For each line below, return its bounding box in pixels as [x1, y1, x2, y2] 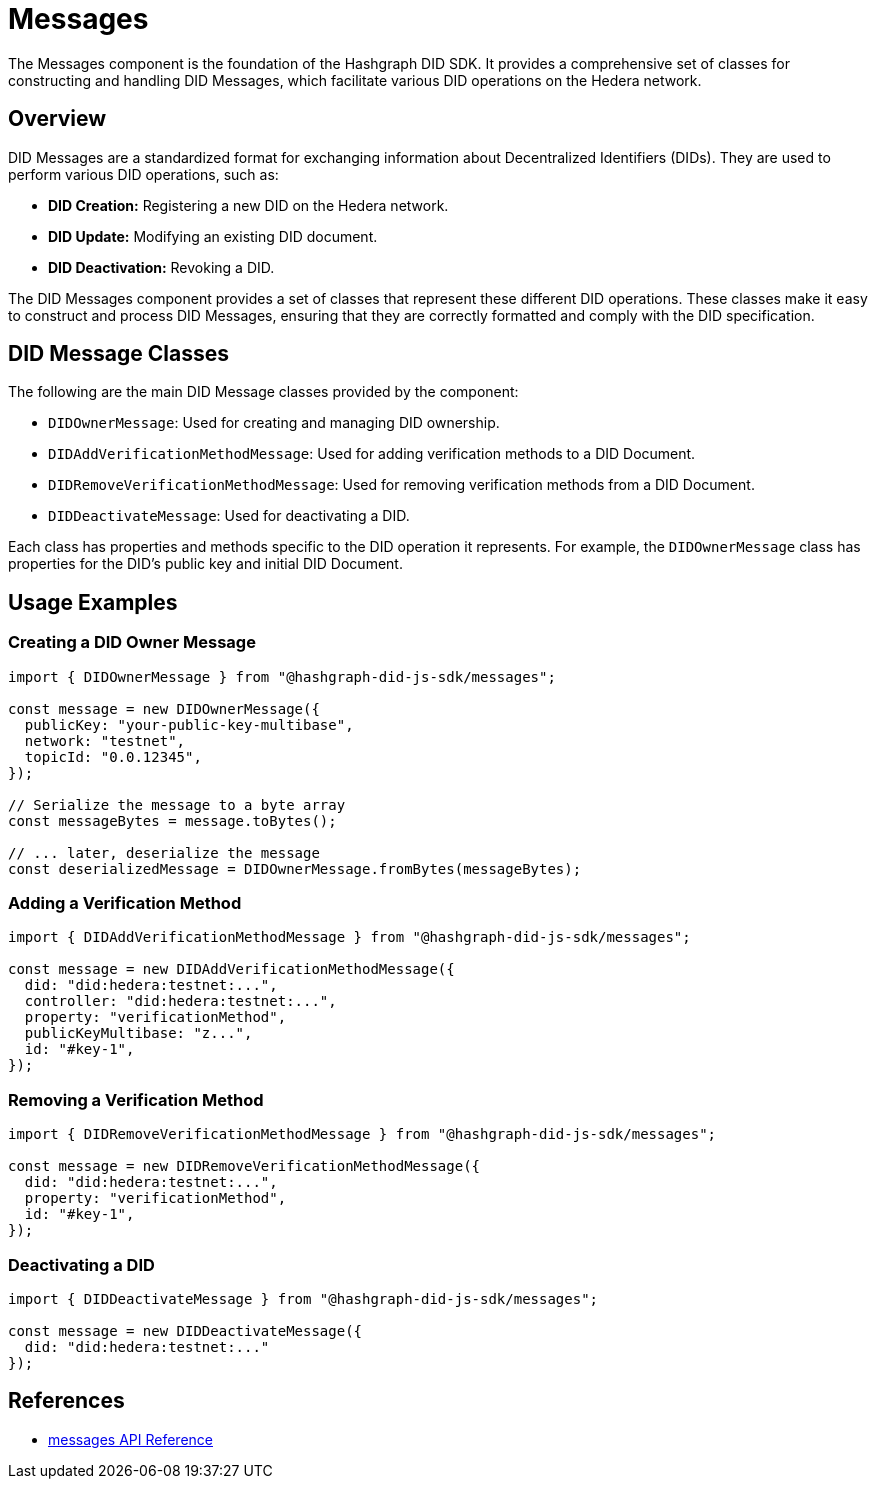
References [8, 1388, 125, 1414]
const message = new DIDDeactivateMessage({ [8, 1322, 363, 1339]
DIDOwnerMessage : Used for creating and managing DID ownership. [48, 414, 500, 432]
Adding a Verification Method [8, 893, 242, 914]
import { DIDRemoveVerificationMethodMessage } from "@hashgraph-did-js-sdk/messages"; [8, 1126, 717, 1143]
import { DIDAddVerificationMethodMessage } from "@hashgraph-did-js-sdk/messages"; [8, 929, 691, 946]
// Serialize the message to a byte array [8, 796, 346, 813]
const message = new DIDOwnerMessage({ [8, 700, 320, 717]
